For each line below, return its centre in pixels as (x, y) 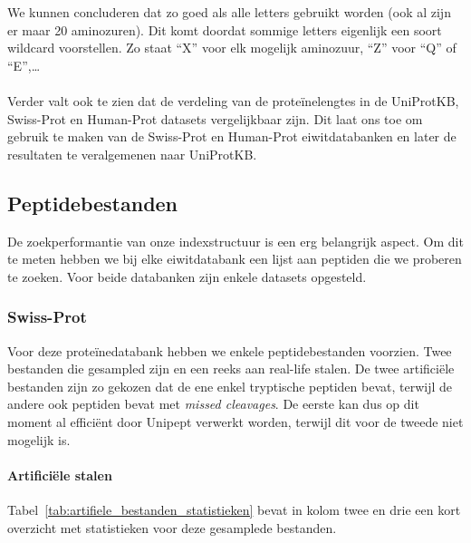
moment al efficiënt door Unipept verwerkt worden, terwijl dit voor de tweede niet (235, 421)
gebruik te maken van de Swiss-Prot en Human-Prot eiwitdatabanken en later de (232, 136)
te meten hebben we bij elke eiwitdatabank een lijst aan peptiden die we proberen (235, 259)
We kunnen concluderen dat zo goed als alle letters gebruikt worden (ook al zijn (229, 12)
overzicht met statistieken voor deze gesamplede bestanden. (172, 527)
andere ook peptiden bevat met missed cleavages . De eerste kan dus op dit (213, 404)
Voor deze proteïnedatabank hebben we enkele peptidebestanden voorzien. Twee (230, 350)
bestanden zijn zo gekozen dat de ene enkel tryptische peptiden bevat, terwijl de (230, 386)
